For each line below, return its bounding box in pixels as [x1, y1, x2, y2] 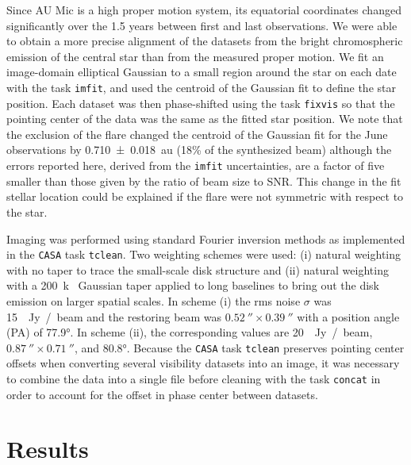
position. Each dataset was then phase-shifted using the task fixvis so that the [6, 94, 395, 111]
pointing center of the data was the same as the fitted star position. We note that [6, 110, 403, 127]
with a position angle [297, 308, 400, 325]
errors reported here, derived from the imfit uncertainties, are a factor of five [6, 157, 385, 174]
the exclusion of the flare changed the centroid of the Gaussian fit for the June [6, 125, 388, 142]
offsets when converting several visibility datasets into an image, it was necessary [6, 355, 400, 371]
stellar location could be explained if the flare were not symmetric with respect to [6, 188, 404, 205]
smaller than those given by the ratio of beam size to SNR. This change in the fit [6, 172, 401, 189]
